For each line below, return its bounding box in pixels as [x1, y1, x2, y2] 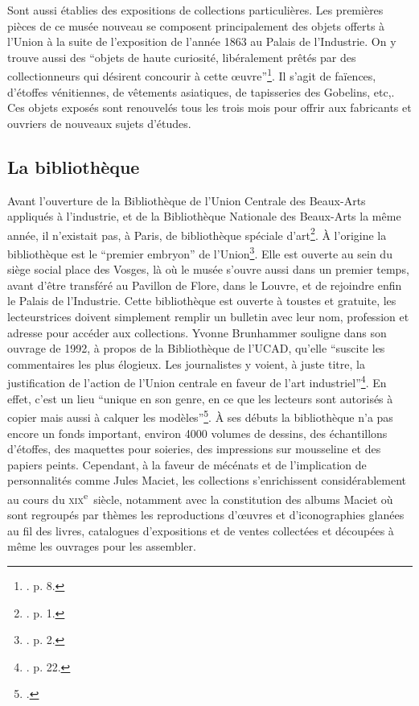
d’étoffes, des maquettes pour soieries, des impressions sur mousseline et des [7, 440, 381, 457]
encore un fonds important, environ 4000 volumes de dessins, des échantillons [7, 424, 388, 441]
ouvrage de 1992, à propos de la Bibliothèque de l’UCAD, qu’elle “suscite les [7, 340, 385, 357]
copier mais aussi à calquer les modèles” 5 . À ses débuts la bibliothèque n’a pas [7, 407, 393, 425]
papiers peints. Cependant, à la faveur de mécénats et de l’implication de [7, 456, 367, 473]
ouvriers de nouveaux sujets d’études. [7, 114, 191, 131]
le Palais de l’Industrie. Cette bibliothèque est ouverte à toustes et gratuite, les [7, 292, 396, 309]
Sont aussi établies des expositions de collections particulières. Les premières [7, 2, 384, 18]
